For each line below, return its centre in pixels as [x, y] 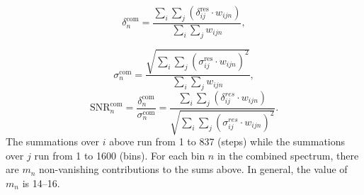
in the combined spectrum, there [288, 155]
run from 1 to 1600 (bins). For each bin [120, 155]
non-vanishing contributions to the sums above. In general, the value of [193, 169]
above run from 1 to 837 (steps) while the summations [227, 141]
